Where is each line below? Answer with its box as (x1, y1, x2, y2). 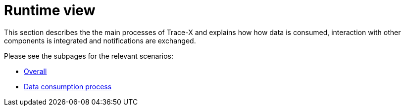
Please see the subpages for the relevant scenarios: (4, 51, 174, 60)
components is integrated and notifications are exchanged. (4, 36, 196, 45)
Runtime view (4, 2, 96, 19)
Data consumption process (24, 82, 112, 91)
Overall (24, 67, 47, 75)
